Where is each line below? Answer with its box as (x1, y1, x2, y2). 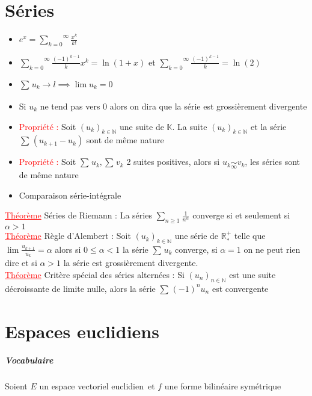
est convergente (212, 282, 269, 294)
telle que (234, 229, 266, 242)
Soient (5, 380, 28, 392)
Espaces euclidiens (5, 318, 159, 343)
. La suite (172, 120, 207, 132)
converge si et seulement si (192, 209, 290, 221)
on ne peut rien (243, 243, 301, 255)
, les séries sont (245, 155, 301, 168)
